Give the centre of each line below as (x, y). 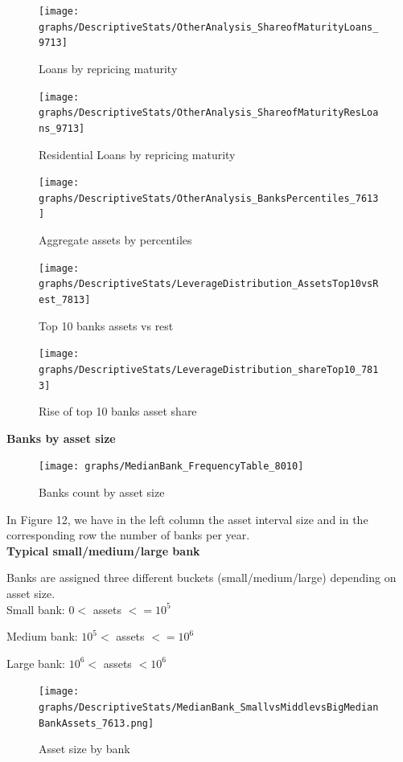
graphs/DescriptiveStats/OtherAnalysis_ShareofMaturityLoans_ (209, 27)
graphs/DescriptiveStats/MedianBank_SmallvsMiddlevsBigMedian (209, 708)
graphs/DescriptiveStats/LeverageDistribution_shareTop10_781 (209, 369)
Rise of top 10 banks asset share (118, 411)
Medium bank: (42, 636)
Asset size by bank (84, 749)
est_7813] (65, 300)
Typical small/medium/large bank (103, 550)
